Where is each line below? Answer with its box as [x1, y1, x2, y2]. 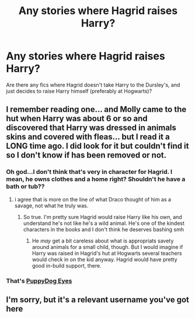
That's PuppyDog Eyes [6, 276, 72, 285]
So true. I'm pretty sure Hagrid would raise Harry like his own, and [23, 213, 182, 220]
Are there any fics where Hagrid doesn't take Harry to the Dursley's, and [6, 81, 180, 88]
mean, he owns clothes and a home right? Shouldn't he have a [6, 175, 186, 183]
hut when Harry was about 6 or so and [6, 114, 148, 124]
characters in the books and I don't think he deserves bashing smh [23, 225, 184, 232]
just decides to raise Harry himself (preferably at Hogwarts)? [6, 87, 152, 94]
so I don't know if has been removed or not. [6, 151, 167, 160]
